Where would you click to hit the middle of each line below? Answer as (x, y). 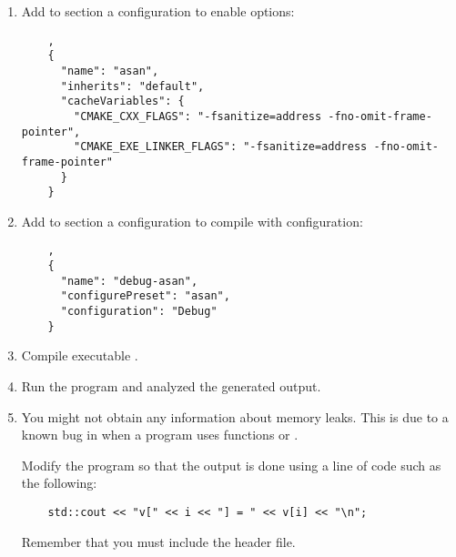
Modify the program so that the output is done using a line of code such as (231, 465)
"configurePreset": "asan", (145, 296)
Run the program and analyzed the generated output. (171, 385)
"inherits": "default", (132, 86)
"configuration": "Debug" (139, 312)
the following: (59, 483)
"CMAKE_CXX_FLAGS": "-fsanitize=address (198, 116)
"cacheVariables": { (122, 101)
